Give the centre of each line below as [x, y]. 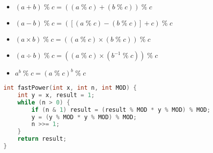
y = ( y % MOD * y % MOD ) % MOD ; [84, 117]
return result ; [42, 139]
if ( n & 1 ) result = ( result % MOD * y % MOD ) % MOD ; [121, 110]
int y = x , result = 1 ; [56, 95]
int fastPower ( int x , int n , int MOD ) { [70, 88]
